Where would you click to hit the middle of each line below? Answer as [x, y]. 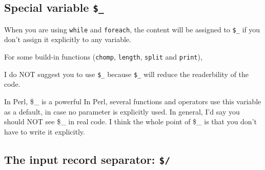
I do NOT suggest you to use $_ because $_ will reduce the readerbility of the [127, 74]
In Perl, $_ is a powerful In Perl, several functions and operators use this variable [133, 101]
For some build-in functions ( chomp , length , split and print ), [103, 57]
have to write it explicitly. [45, 131]
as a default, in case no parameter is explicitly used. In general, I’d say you [122, 111]
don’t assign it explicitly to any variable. [68, 39]
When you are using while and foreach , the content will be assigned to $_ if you [132, 29]
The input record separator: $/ [87, 159]
